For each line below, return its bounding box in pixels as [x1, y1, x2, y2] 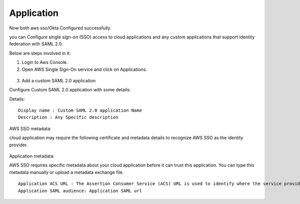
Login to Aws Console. [21, 59, 68, 65]
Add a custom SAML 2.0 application [21, 77, 96, 83]
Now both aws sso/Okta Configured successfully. [9, 25, 111, 31]
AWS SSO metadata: [9, 125, 52, 132]
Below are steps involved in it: [9, 50, 71, 56]
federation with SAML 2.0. [9, 41, 63, 47]
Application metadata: [9, 153, 55, 159]
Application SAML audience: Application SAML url [18, 188, 142, 194]
